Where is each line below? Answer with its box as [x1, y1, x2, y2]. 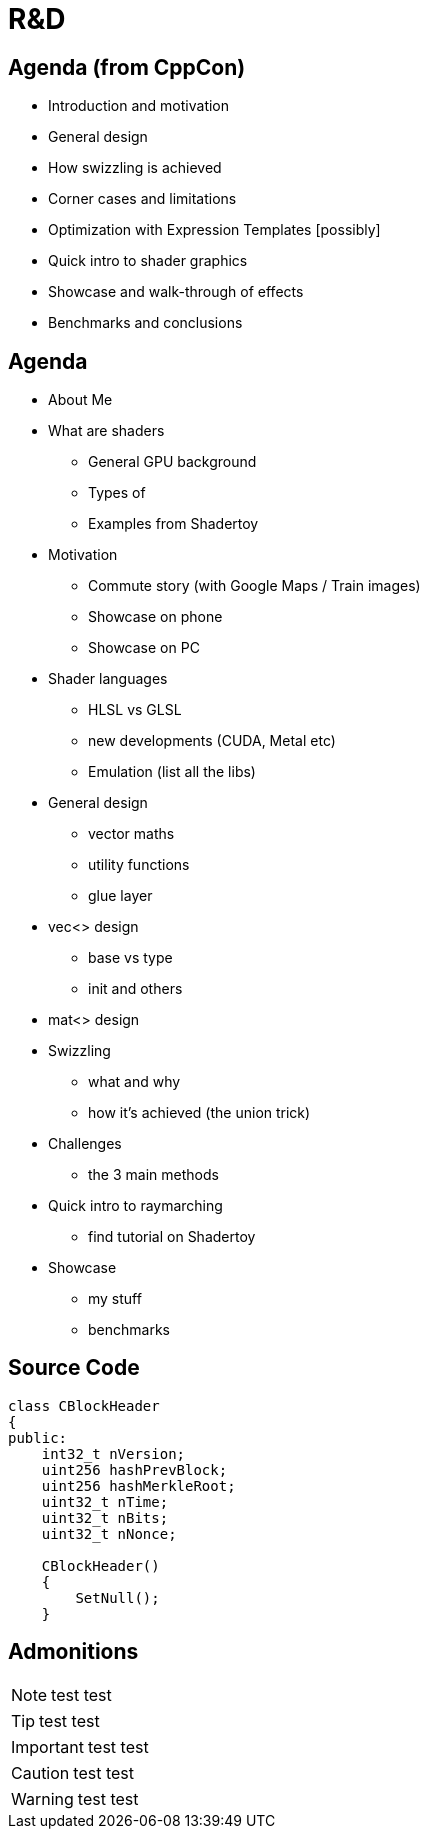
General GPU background [88, 453, 257, 471]
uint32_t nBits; [41, 1509, 169, 1526]
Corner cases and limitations [48, 190, 237, 208]
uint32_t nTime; [41, 1493, 169, 1510]
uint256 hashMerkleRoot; [41, 1477, 236, 1494]
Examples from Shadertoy [88, 515, 259, 533]
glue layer [88, 887, 153, 905]
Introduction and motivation [48, 97, 230, 115]
